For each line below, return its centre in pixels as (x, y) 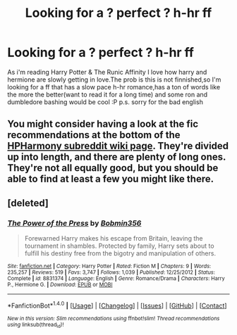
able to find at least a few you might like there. (110, 179)
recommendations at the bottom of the (94, 135)
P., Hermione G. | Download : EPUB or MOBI (60, 285)
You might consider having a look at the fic (103, 124)
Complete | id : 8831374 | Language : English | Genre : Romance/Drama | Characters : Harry (116, 279)
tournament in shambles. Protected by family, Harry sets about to (119, 246)
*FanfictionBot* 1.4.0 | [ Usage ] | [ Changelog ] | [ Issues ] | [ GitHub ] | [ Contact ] (117, 305)
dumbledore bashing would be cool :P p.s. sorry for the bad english (105, 102)
